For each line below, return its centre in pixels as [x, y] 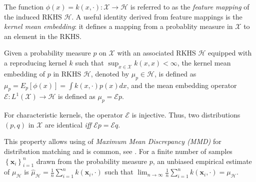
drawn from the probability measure [91, 161]
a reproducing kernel [35, 62]
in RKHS [67, 73]
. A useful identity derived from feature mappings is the [157, 16]
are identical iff [68, 124]
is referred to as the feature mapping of [190, 6]
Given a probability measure [47, 53]
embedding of [25, 73]
